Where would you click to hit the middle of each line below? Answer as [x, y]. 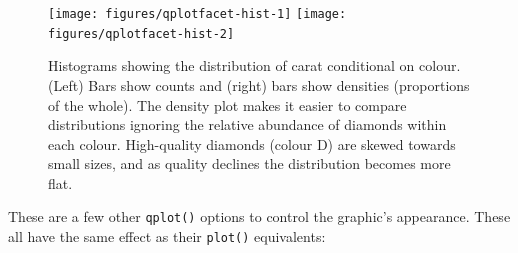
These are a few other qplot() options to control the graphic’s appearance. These [259, 216]
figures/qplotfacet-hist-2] [141, 33]
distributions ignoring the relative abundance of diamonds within [247, 124]
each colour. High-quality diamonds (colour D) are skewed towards [252, 143]
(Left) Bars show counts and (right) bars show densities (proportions [259, 84]
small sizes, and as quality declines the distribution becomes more [249, 163]
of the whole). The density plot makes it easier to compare [227, 104]
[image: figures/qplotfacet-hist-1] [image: [197, 14]
